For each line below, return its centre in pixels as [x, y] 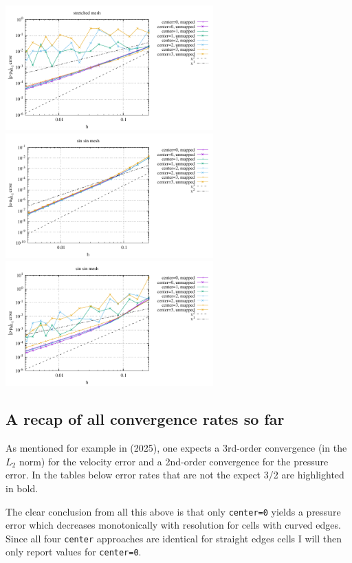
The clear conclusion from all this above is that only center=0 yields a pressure [173, 511]
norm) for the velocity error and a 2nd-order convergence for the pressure [174, 461]
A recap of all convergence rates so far [145, 419]
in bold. [22, 488]
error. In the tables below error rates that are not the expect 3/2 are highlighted [175, 475]
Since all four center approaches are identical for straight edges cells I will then [174, 538]
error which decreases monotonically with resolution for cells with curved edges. [173, 525]
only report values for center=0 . [74, 552]
